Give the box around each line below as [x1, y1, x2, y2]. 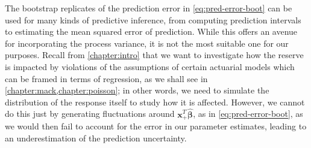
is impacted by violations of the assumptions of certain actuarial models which [5, 60, 295, 73]
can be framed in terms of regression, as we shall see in [5, 72, 208, 84]
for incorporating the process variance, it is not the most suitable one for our [5, 37, 289, 49]
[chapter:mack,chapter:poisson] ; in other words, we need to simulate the [5, 84, 269, 96]
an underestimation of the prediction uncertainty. [5, 131, 187, 144]
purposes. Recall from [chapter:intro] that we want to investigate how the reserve [5, 49, 304, 61]
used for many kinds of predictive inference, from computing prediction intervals [5, 13, 301, 26]
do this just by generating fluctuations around [5, 107, 175, 120]
